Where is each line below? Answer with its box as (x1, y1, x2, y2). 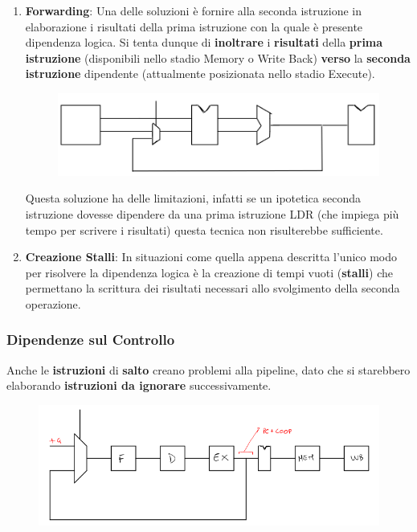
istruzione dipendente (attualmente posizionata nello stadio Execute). (25, 65, 375, 82)
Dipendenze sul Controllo (6, 329, 175, 350)
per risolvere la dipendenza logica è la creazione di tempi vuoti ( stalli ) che (25, 264, 393, 280)
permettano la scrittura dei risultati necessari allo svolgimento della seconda (25, 280, 400, 297)
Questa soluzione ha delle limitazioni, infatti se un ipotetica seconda (25, 190, 361, 207)
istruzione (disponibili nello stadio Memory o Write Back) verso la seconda (25, 49, 411, 66)
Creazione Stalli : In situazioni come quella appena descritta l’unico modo (25, 248, 398, 265)
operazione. (25, 295, 81, 312)
